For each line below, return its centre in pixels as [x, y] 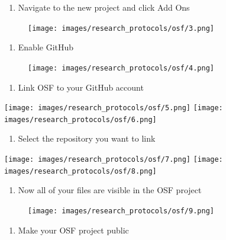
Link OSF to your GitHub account [81, 87]
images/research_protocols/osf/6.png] [80, 119]
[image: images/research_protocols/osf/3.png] [121, 28]
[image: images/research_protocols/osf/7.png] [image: [114, 159]
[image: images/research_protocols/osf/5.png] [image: [114, 108]
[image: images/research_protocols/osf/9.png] [121, 211]
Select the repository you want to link [87, 138]
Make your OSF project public [73, 230]
